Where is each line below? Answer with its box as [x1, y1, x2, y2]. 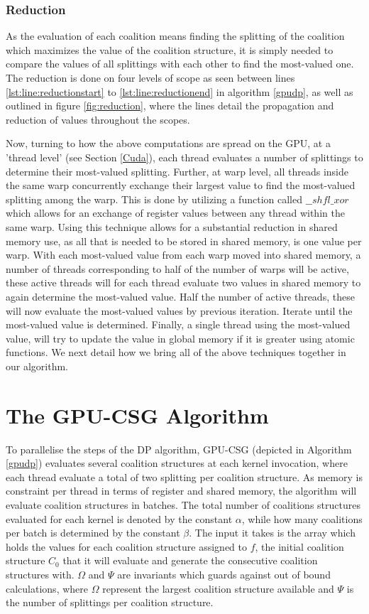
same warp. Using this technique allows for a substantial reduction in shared [6, 219, 338, 234]
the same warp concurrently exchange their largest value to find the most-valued [6, 178, 356, 193]
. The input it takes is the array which [189, 525, 356, 540]
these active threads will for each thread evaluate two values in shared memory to [6, 275, 361, 290]
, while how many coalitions [241, 511, 363, 526]
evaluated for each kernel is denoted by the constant [6, 511, 233, 526]
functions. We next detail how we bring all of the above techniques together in [6, 345, 346, 360]
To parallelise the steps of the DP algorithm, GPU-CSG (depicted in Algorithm [6, 441, 352, 456]
